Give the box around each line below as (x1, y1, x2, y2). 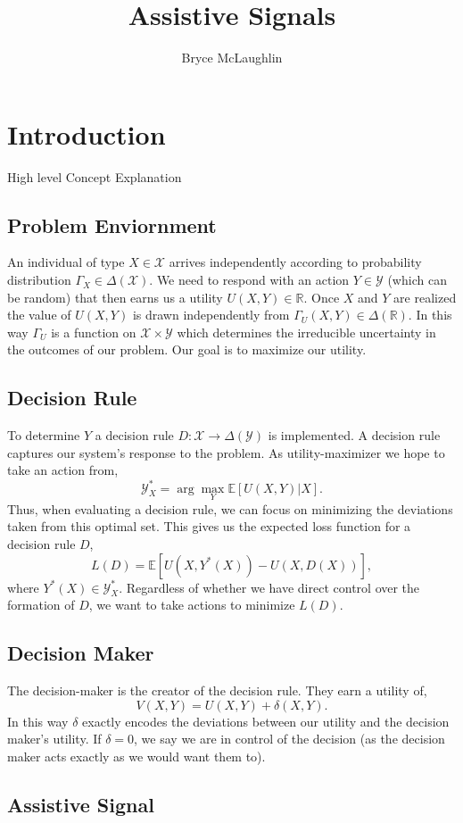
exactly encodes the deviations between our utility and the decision (82, 711, 450, 730)
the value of (7, 305, 71, 324)
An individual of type (7, 253, 125, 271)
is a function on (51, 322, 136, 341)
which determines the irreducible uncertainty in (177, 322, 436, 341)
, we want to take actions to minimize (88, 595, 295, 614)
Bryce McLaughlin (181, 48, 283, 67)
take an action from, (7, 461, 119, 479)
